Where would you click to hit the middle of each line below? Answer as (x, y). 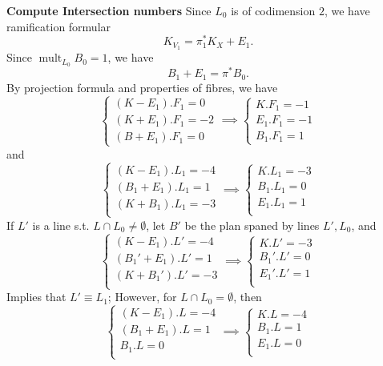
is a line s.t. (61, 225)
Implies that (36, 297)
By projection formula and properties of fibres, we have (142, 87)
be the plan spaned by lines (252, 225)
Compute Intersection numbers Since (109, 10)
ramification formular (59, 26)
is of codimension (273, 10)
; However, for (142, 297)
